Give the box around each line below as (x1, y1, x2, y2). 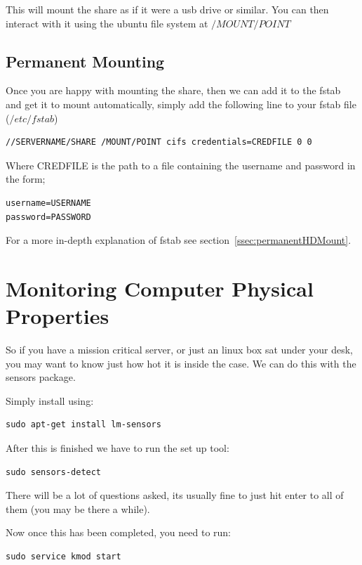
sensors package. (6, 370, 76, 384)
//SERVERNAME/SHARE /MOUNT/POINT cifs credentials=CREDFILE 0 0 (6, 137, 312, 148)
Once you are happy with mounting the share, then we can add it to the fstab (6, 83, 341, 98)
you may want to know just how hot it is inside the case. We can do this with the (6, 356, 356, 370)
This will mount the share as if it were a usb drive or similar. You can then (6, 2, 329, 16)
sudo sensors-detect (6, 467, 102, 477)
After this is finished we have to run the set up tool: (6, 441, 229, 455)
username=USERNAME (6, 197, 91, 208)
